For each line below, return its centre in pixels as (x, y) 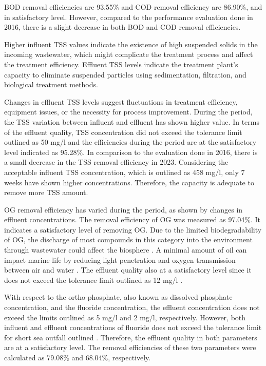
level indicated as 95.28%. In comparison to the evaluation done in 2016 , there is (131, 152)
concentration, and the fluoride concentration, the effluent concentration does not (132, 307)
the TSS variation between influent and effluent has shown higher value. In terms (132, 121)
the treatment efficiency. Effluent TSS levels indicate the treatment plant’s (121, 64)
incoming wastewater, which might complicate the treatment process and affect (129, 54)
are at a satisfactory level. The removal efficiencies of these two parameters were (130, 347)
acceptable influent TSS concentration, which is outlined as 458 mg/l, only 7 (125, 172)
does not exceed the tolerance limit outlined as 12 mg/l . (93, 280)
